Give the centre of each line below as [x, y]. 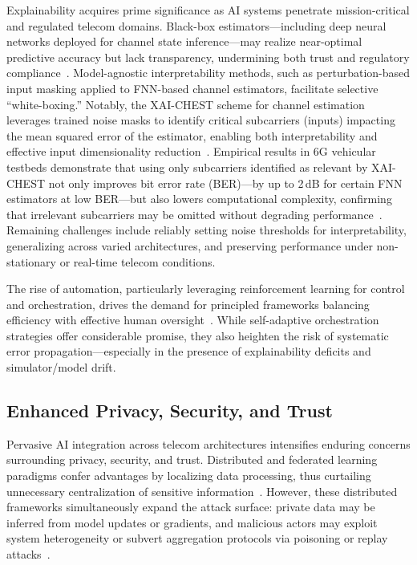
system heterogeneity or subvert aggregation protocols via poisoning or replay [197, 538]
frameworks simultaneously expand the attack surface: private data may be [191, 507]
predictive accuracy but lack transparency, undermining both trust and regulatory [208, 57]
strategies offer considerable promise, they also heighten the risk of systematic [198, 335]
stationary [31, 261]
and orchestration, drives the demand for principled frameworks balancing [188, 304]
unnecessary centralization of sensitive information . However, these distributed [202, 491]
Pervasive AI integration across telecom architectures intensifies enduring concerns [208, 443]
